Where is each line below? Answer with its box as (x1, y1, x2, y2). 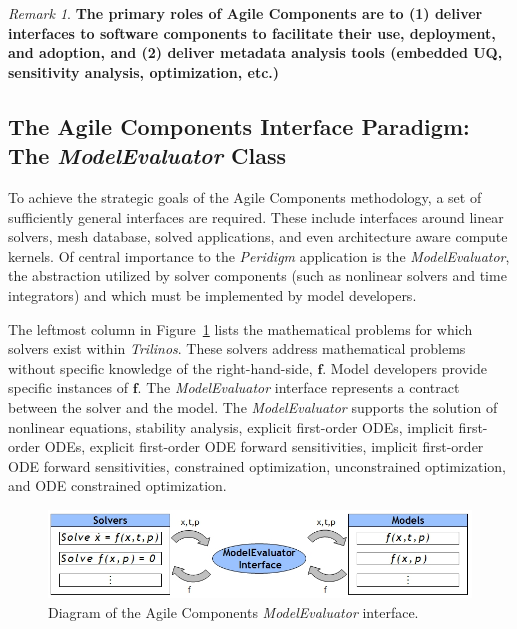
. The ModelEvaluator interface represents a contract (137, 377, 460, 398)
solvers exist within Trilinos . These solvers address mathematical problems (8, 338, 466, 359)
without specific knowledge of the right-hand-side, (8, 357, 313, 378)
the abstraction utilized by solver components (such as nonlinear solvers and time (8, 265, 507, 286)
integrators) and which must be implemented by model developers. (8, 284, 417, 305)
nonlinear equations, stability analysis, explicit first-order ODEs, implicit (8, 416, 454, 437)
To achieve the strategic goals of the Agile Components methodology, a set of (8, 186, 482, 207)
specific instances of (8, 377, 128, 398)
